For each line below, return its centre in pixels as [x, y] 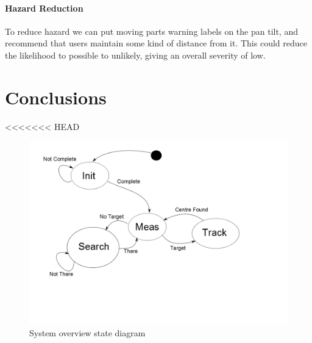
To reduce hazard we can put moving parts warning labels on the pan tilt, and [151, 31]
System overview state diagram [87, 332]
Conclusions [56, 97]
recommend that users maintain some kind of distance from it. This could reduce [156, 43]
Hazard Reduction [44, 8]
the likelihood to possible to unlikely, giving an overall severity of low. [135, 55]
